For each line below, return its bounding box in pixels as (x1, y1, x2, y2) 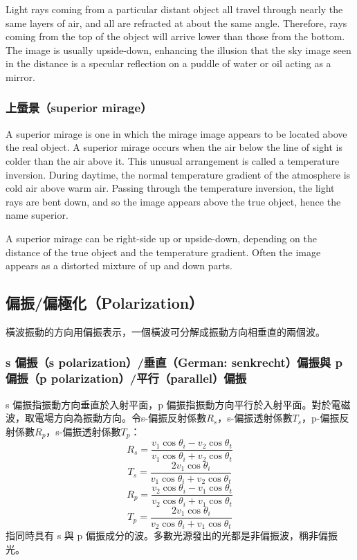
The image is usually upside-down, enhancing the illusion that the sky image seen (6, 42, 351, 57)
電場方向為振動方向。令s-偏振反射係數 (34, 410, 207, 425)
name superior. (6, 208, 68, 222)
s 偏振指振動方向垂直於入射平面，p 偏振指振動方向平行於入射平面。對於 (6, 397, 331, 411)
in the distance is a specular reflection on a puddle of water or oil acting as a (6, 56, 331, 71)
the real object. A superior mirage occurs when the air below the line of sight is (6, 140, 343, 154)
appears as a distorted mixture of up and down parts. (6, 258, 232, 273)
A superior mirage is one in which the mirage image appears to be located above (6, 126, 347, 141)
